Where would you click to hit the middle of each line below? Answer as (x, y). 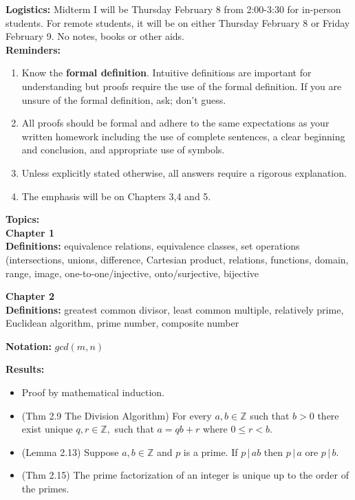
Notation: (29, 346)
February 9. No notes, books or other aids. (95, 36)
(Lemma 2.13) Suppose (70, 452)
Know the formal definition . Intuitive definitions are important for (166, 73)
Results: (25, 369)
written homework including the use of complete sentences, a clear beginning (183, 136)
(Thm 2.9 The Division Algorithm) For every (117, 415)
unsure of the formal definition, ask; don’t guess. (124, 99)
